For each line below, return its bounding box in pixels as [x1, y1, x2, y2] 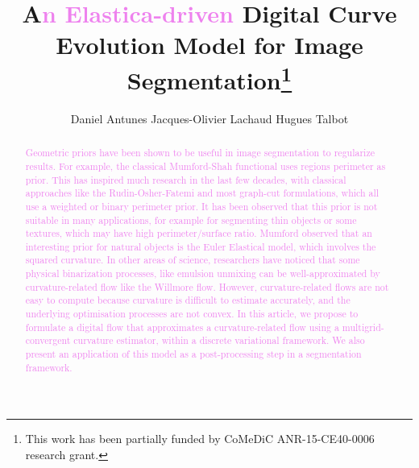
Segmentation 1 [127, 60, 292, 96]
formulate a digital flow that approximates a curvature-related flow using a [25, 320, 339, 333]
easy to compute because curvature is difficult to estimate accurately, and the [25, 293, 351, 307]
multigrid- [342, 320, 384, 333]
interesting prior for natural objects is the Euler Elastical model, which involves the [25, 239, 376, 253]
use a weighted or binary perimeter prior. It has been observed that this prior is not [25, 199, 378, 213]
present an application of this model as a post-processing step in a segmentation [25, 347, 362, 361]
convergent [25, 333, 71, 347]
